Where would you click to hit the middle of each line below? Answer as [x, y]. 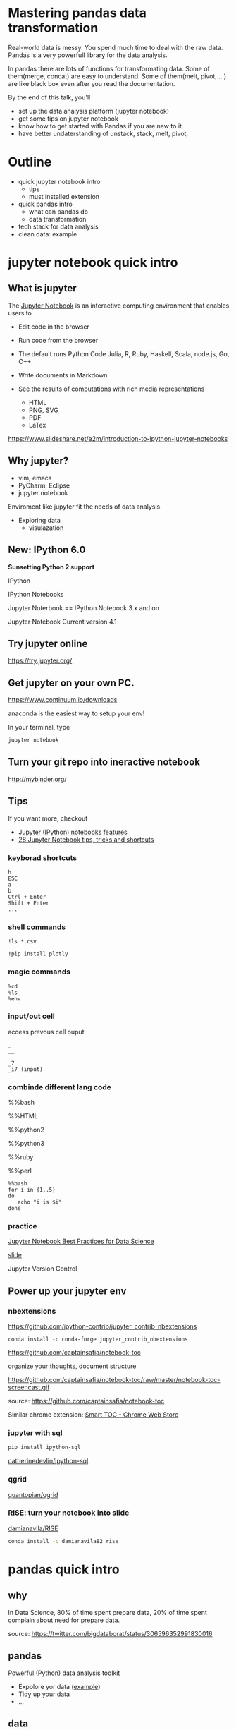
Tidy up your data [44, 1694]
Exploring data [39, 520]
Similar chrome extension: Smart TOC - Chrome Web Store [93, 1415]
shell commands [37, 927]
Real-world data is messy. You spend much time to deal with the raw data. [116, 47]
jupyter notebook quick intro [93, 263]
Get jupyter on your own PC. [71, 683]
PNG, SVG [44, 410]
